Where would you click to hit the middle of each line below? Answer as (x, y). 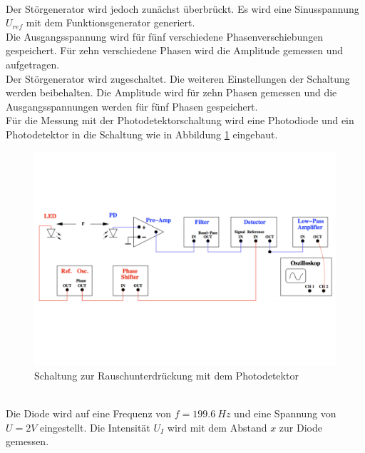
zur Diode (300, 427)
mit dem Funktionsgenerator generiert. (110, 22)
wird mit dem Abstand (217, 427)
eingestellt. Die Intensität (95, 427)
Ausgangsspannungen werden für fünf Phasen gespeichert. (132, 106)
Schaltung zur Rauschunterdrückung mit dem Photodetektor (166, 375)
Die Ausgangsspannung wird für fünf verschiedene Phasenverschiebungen (165, 36)
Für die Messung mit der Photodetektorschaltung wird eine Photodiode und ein (180, 120)
